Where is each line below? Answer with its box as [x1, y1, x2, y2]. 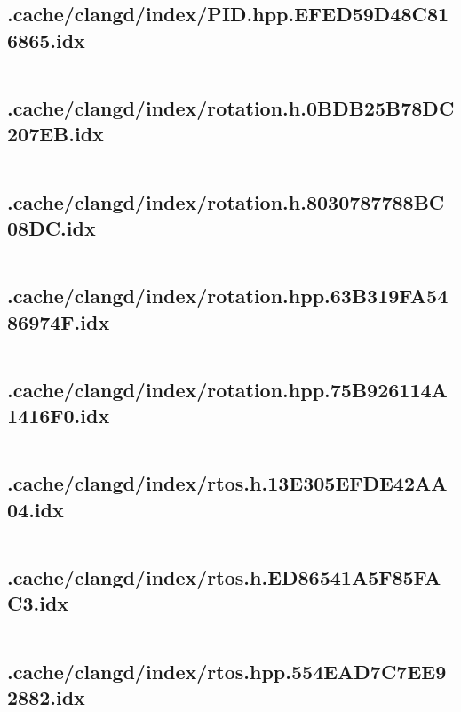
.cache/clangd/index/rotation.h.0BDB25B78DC [7, 93, 455, 121]
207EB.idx [7, 120, 104, 148]
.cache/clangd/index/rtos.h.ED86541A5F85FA [7, 563, 441, 590]
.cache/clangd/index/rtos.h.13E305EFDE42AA [7, 469, 448, 497]
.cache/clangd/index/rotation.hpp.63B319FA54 [7, 282, 449, 309]
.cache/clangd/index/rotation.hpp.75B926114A [7, 375, 448, 403]
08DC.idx [7, 213, 96, 241]
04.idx [7, 495, 64, 523]
